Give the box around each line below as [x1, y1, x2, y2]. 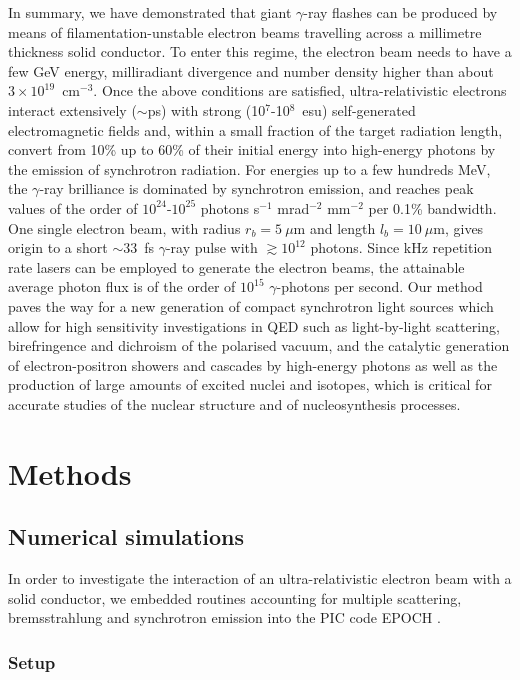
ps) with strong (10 [147, 99, 266, 120]
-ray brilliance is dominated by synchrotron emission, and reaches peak [39, 178, 474, 199]
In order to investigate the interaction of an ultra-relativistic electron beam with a [8, 568, 512, 589]
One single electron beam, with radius [8, 217, 241, 238]
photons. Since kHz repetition [310, 237, 493, 258]
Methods [8, 452, 132, 493]
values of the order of [8, 197, 138, 218]
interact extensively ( [8, 99, 137, 120]
